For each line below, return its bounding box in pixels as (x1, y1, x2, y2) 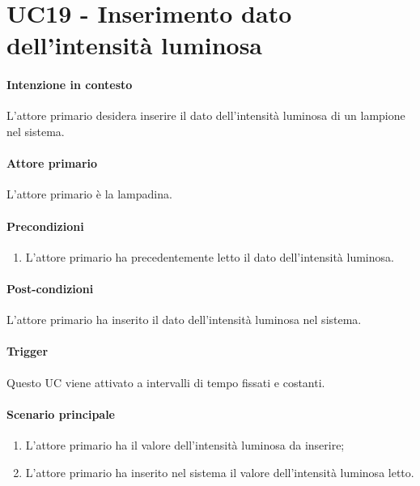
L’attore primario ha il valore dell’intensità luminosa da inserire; (25, 436, 345, 453)
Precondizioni (6, 217, 84, 234)
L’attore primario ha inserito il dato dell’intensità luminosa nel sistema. (6, 311, 362, 328)
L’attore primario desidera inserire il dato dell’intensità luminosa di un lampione (6, 107, 405, 124)
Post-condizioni (6, 279, 94, 296)
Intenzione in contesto (6, 76, 133, 93)
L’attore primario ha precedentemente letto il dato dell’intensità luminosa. (25, 248, 394, 265)
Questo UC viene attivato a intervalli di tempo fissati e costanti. (6, 373, 325, 390)
